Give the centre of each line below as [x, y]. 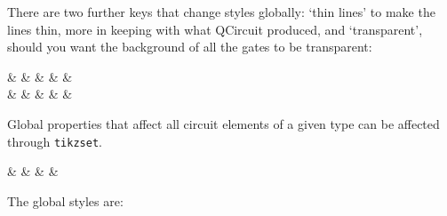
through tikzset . [55, 141]
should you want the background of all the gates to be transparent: [190, 47]
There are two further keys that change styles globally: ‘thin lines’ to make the [221, 12]
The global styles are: [65, 200]
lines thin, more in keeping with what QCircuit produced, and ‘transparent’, [215, 29]
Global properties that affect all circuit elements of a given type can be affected [223, 123]
